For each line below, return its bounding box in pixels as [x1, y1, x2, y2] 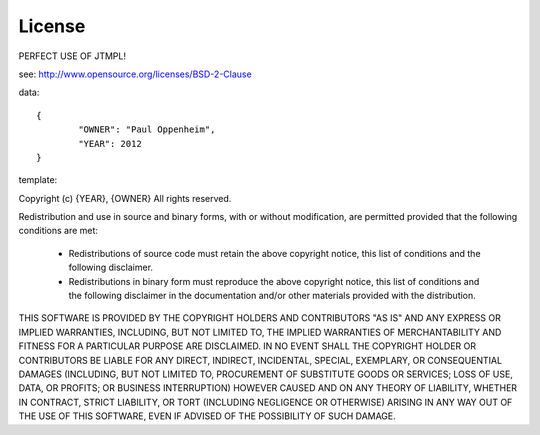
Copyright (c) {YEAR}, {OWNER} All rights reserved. [18, 192, 232, 204]
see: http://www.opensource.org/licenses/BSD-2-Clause [18, 68, 252, 80]
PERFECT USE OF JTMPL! [18, 50, 127, 62]
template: [18, 174, 58, 186]
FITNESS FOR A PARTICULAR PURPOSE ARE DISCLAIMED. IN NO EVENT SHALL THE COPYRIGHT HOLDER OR [18, 340, 477, 352]
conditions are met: [18, 225, 99, 237]
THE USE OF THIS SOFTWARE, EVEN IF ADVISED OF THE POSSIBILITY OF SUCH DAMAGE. [18, 410, 397, 422]
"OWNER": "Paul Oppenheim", [78, 124, 216, 135]
